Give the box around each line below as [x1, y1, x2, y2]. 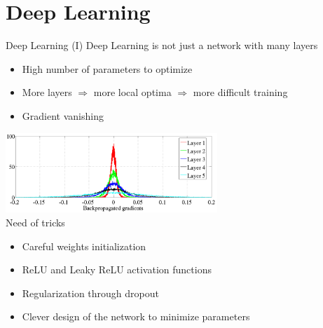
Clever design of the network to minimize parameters [22, 309, 250, 324]
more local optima [93, 85, 172, 100]
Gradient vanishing [22, 108, 104, 123]
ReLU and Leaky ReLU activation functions [22, 262, 212, 277]
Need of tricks [6, 215, 65, 230]
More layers [22, 85, 72, 100]
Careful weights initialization [22, 238, 146, 253]
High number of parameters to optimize [22, 61, 193, 76]
